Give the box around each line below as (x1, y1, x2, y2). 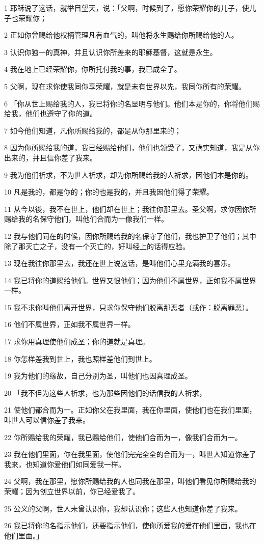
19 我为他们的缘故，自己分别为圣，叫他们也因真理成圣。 (4, 370, 192, 381)
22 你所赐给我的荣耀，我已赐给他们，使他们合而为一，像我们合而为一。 (4, 431, 242, 442)
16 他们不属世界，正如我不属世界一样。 (4, 319, 135, 330)
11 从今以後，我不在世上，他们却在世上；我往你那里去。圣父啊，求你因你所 (4, 203, 256, 214)
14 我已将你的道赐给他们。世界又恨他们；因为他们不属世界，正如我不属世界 (4, 275, 256, 285)
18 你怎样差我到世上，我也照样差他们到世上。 (4, 353, 156, 364)
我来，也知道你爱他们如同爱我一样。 (4, 458, 125, 469)
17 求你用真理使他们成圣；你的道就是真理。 (4, 336, 149, 347)
